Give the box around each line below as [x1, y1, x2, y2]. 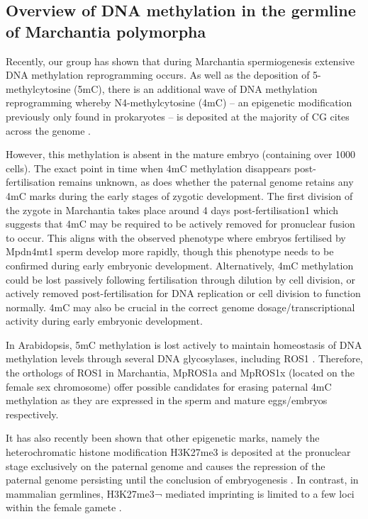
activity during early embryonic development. [6, 313, 203, 328]
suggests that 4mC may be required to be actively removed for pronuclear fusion [6, 216, 355, 231]
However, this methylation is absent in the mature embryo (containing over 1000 [6, 147, 356, 162]
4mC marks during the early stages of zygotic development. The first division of [6, 188, 353, 203]
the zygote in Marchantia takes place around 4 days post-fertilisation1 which [6, 202, 339, 217]
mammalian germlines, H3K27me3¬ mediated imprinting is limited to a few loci [6, 486, 355, 501]
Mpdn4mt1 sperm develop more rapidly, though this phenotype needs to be [6, 244, 334, 259]
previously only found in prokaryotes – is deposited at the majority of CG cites [6, 108, 350, 123]
